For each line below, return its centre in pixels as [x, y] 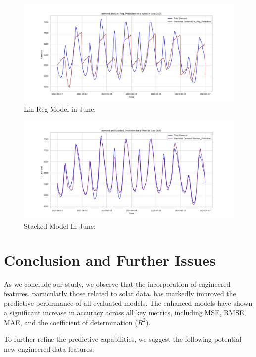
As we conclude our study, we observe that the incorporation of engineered [117, 283]
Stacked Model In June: [60, 225]
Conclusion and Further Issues [110, 260]
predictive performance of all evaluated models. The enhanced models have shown [128, 303]
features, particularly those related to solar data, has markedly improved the [120, 293]
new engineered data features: [49, 349]
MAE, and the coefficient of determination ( [71, 322]
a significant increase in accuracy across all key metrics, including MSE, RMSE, [125, 313]
